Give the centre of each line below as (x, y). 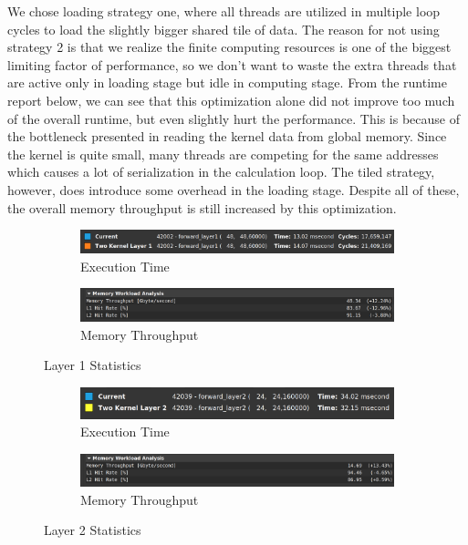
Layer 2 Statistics (93, 530)
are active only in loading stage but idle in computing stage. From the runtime (227, 82)
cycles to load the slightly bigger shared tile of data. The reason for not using (224, 29)
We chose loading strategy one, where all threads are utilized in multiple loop (224, 11)
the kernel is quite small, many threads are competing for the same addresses (223, 154)
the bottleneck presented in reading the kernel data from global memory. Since (227, 136)
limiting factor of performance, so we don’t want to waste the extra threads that (232, 64)
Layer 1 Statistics (93, 365)
